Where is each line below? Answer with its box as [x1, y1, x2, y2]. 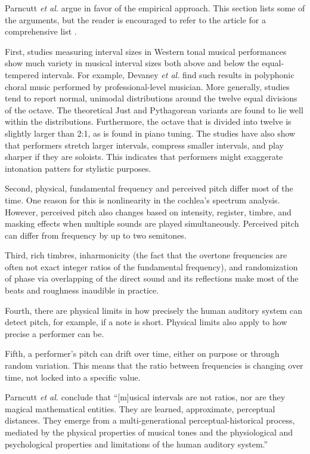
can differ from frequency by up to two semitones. [5, 228, 187, 241]
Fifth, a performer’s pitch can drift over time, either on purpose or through [5, 347, 280, 360]
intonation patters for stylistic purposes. [5, 162, 151, 174]
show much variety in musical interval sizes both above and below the [5, 57, 259, 69]
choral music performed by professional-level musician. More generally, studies [5, 80, 290, 92]
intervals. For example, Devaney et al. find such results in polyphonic [41, 68, 294, 81]
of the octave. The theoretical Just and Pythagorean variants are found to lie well [5, 103, 303, 116]
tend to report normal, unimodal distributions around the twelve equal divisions [5, 92, 297, 104]
